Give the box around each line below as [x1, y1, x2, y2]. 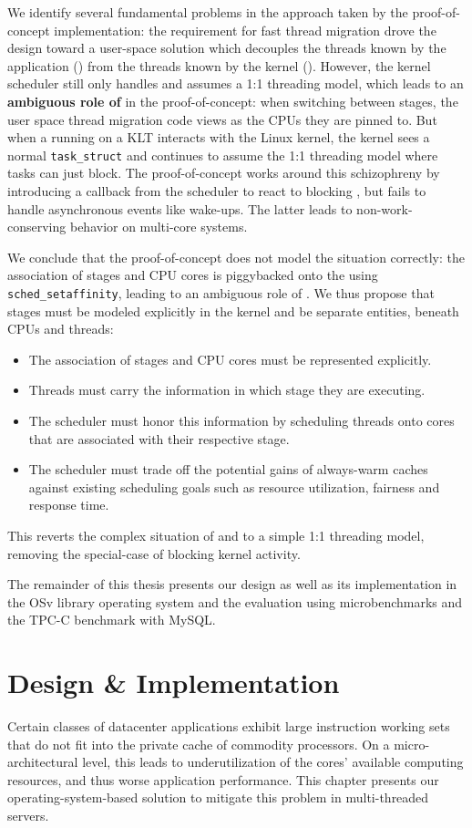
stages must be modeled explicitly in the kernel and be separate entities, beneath [7, 301, 459, 320]
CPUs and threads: [7, 319, 114, 338]
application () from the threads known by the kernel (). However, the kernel [7, 56, 431, 75]
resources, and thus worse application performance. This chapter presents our [7, 770, 439, 789]
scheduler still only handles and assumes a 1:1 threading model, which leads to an [7, 74, 464, 93]
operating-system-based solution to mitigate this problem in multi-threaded [7, 788, 429, 807]
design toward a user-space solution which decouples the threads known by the [7, 38, 446, 57]
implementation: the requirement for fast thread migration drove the [54, 20, 436, 39]
